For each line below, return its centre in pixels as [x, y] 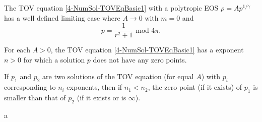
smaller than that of [35, 98]
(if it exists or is [102, 98]
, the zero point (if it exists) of [195, 87]
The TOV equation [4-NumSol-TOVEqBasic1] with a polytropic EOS [111, 8]
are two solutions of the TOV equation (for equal [118, 76]
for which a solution [54, 59]
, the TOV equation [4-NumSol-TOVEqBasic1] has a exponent [147, 50]
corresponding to [30, 87]
